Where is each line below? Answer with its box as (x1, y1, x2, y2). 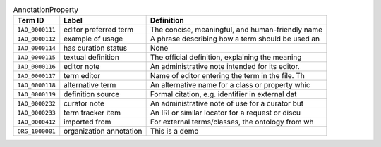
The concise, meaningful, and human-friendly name (150, 25, 323, 34)
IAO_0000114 (17, 44, 56, 52)
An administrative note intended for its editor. (150, 62, 300, 72)
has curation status (64, 43, 127, 53)
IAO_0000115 (17, 53, 56, 61)
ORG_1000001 (17, 127, 56, 135)
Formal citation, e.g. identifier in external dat (150, 89, 297, 99)
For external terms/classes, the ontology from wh (150, 117, 314, 127)
